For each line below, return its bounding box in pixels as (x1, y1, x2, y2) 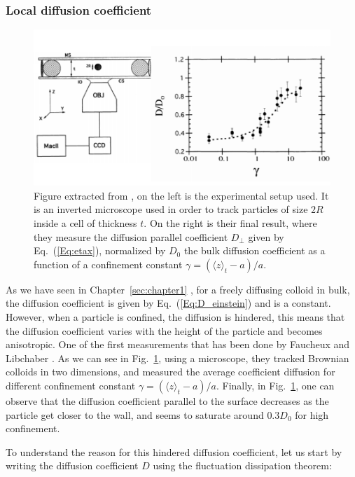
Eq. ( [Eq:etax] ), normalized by (34, 243, 166, 258)
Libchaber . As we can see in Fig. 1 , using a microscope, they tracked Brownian (6, 350, 349, 365)
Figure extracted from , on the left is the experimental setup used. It (34, 188, 329, 202)
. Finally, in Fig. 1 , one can (216, 378, 335, 392)
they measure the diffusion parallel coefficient (34, 229, 228, 244)
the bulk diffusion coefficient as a (183, 243, 326, 258)
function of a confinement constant (34, 256, 183, 271)
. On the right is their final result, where (144, 215, 317, 230)
